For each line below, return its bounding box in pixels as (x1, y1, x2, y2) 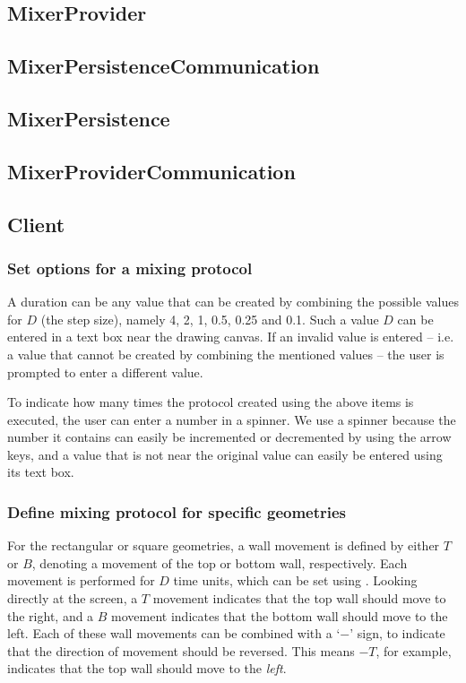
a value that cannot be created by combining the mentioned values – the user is (7, 344, 444, 363)
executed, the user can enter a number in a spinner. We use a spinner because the (7, 410, 456, 428)
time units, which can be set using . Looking (173, 571, 418, 590)
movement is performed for (7, 571, 155, 590)
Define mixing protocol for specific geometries (7, 500, 347, 523)
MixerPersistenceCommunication (7, 52, 320, 80)
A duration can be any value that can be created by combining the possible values (7, 292, 459, 311)
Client (7, 210, 65, 238)
